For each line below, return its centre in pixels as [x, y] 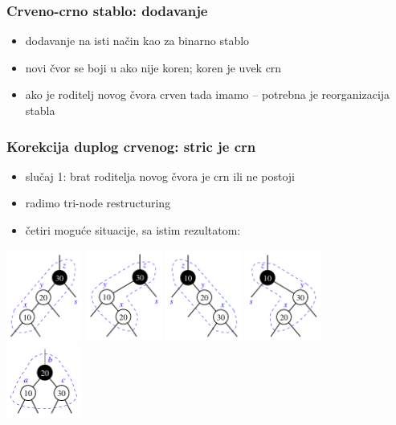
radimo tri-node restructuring [98, 203]
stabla [40, 110]
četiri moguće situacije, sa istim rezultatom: [133, 230]
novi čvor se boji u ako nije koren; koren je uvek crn [153, 67]
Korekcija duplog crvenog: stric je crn [131, 146]
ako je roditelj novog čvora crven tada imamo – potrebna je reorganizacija [208, 94]
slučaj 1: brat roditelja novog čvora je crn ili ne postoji [160, 176]
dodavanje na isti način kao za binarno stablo [137, 41]
